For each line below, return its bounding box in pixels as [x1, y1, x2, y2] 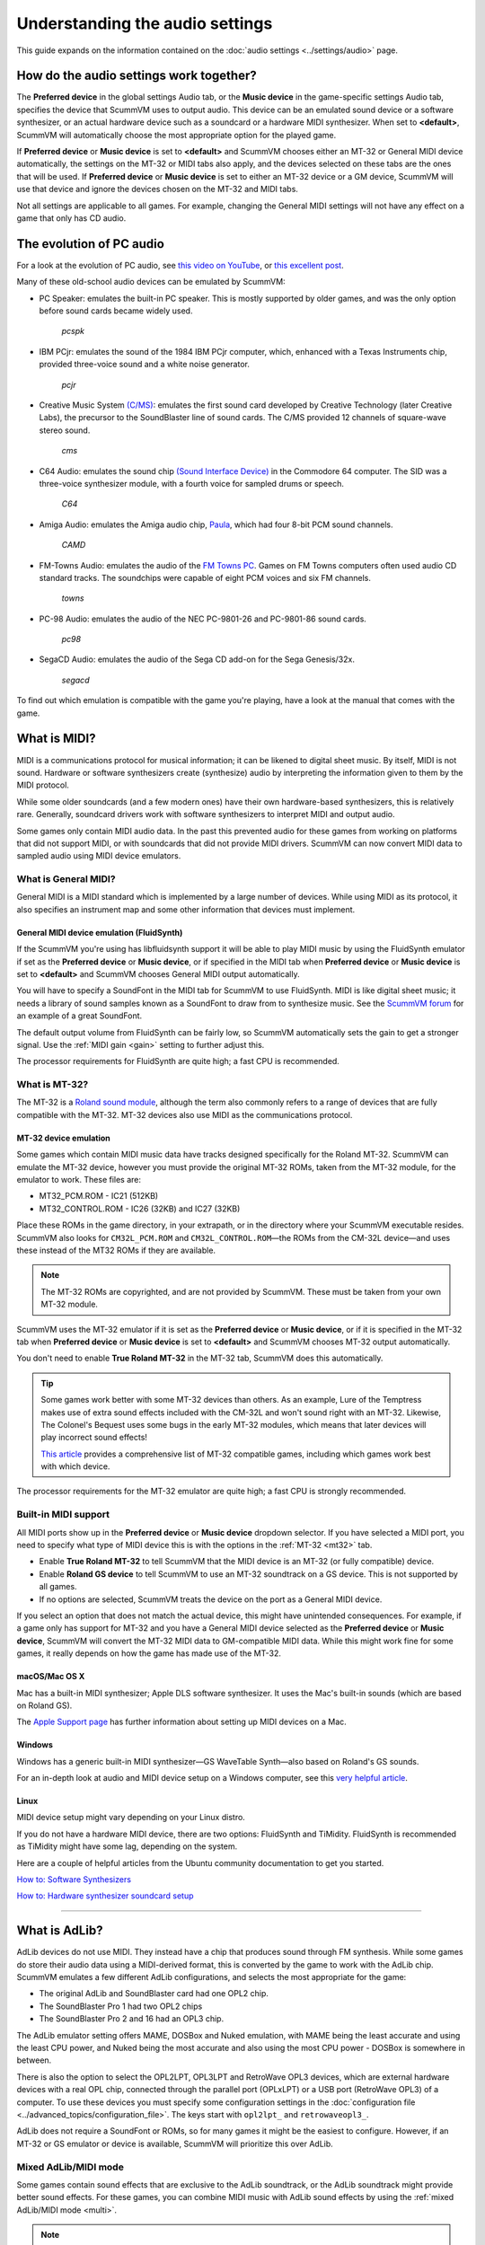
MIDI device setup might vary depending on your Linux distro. [16, 1812, 246, 1823]
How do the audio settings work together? [16, 68, 257, 84]
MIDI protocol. [16, 779, 69, 790]
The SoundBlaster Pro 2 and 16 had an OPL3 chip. [39, 2013, 225, 2024]
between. [16, 2055, 52, 2065]
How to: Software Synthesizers [16, 1874, 132, 1885]
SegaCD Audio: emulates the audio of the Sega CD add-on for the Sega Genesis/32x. [39, 654, 355, 665]
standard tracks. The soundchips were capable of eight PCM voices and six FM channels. [39, 572, 372, 583]
